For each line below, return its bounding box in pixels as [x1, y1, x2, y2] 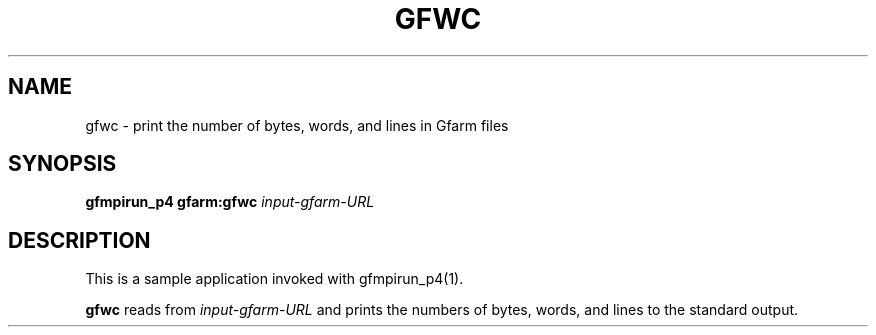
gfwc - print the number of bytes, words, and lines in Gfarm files [85, 116, 509, 134]
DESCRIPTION [8, 227, 151, 253]
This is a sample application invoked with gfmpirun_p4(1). [85, 270, 464, 288]
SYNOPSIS [8, 151, 117, 177]
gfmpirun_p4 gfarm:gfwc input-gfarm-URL [85, 193, 375, 211]
